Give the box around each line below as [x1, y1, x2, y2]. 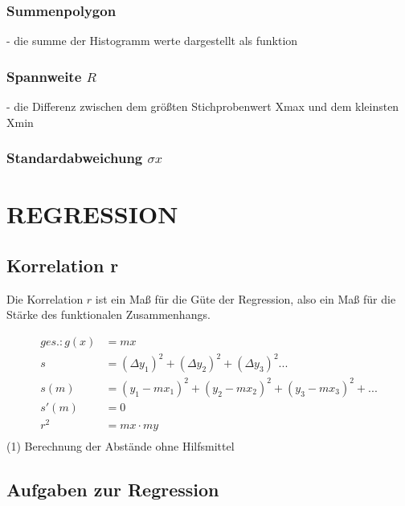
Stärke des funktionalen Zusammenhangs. [6, 306, 211, 323]
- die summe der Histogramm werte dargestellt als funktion [6, 32, 298, 49]
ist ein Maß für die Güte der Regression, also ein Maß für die [95, 290, 396, 307]
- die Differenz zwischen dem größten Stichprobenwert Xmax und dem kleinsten [6, 98, 399, 115]
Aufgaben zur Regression [6, 477, 219, 502]
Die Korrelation [6, 290, 84, 307]
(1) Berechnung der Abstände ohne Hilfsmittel [6, 438, 235, 455]
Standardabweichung [6, 148, 143, 168]
